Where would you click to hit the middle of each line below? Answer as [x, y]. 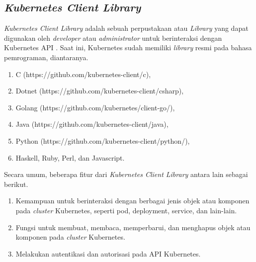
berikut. [16, 184]
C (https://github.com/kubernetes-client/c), [83, 74]
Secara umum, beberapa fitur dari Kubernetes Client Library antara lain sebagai [126, 174]
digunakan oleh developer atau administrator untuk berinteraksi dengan [113, 38]
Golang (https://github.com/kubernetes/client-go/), [95, 107]
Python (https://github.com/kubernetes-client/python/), [103, 140]
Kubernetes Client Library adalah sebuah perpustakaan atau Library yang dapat [126, 28]
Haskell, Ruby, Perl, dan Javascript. [70, 157]
